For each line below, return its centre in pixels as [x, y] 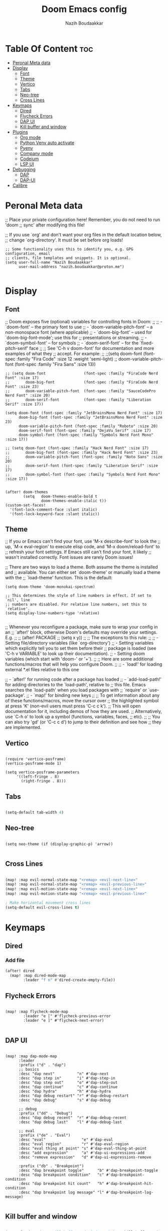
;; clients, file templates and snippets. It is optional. [68, 258]
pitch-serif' [17, 348]
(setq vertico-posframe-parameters [42, 772]
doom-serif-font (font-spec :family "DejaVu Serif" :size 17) [85, 430]
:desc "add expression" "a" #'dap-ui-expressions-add [81, 1153]
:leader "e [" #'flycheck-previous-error [67, 1016]
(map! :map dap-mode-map [31, 1056]
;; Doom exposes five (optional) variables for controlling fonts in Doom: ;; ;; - [84, 321]
